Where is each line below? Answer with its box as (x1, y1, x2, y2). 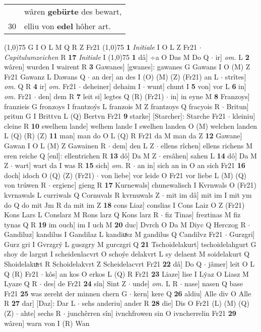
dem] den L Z (112, 140, 154, 150)
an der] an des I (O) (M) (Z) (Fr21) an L (92, 71, 219, 81)
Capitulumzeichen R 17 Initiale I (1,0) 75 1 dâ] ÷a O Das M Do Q (4, 51, 209, 62)
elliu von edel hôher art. (24, 20, 111, 32)
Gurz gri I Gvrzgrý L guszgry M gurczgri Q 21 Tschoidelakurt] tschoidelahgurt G (4, 238, 256, 249)
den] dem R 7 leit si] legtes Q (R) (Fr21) (38, 91, 164, 101)
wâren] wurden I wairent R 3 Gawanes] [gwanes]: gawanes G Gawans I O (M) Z (4, 61, 250, 72)
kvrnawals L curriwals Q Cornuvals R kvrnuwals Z (4, 189, 160, 200)
